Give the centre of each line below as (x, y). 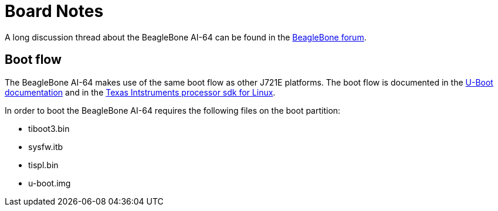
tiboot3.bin (49, 128)
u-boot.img (50, 183)
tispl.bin (43, 165)
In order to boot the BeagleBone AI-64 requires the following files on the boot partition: (173, 110)
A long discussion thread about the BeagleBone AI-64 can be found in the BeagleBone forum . (186, 37)
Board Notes (54, 11)
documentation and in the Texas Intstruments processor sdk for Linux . (140, 92)
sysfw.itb (46, 147)
